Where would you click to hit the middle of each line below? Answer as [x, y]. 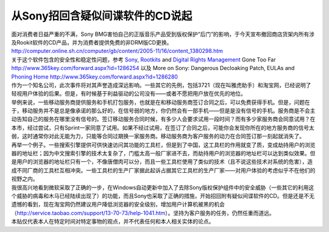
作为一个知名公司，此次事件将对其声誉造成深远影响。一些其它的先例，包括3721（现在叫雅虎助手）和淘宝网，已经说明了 [161, 85]
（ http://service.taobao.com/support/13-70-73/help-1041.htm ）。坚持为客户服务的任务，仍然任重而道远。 [143, 213]
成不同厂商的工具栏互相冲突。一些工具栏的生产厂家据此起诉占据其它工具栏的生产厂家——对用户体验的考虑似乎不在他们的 [163, 170]
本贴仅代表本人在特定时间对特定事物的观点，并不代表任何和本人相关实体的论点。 [113, 222]
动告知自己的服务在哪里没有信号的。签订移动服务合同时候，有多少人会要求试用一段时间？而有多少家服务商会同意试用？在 [163, 119]
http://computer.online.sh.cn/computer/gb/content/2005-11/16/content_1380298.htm [117, 51]
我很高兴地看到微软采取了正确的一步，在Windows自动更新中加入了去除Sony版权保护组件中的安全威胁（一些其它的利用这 [163, 187]
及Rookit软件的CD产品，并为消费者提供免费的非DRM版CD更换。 [92, 42]
